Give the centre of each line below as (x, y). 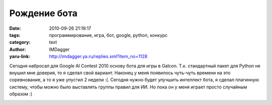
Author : (18, 49)
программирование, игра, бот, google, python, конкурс (109, 35)
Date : (15, 28)
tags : (15, 35)
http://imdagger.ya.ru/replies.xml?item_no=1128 (98, 57)
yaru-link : (20, 57)
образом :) (21, 94)
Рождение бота (43, 13)
